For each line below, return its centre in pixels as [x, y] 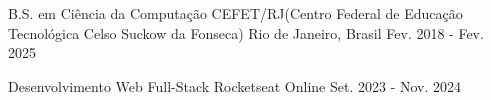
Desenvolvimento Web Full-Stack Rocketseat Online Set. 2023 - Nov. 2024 [235, 85]
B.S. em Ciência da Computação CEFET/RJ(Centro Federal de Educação [235, 13]
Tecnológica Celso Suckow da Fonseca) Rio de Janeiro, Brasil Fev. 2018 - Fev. [246, 32]
